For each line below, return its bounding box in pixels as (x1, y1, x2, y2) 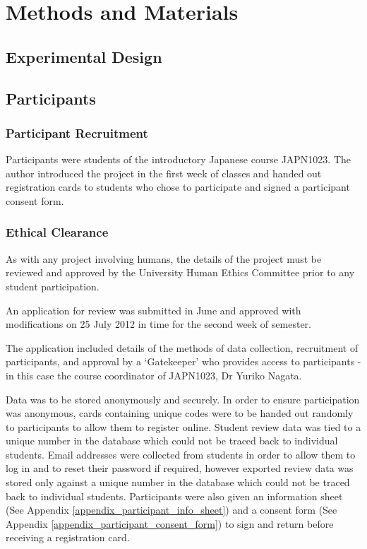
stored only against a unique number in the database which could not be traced (6, 475, 350, 490)
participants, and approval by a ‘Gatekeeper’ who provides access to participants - (6, 354, 361, 369)
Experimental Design (6, 45, 162, 67)
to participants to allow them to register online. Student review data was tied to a (6, 419, 361, 434)
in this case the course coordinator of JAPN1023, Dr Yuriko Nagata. (6, 367, 302, 382)
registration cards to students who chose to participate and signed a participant (6, 179, 350, 194)
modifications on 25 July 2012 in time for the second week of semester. (6, 317, 311, 331)
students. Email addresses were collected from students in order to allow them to (6, 447, 356, 461)
